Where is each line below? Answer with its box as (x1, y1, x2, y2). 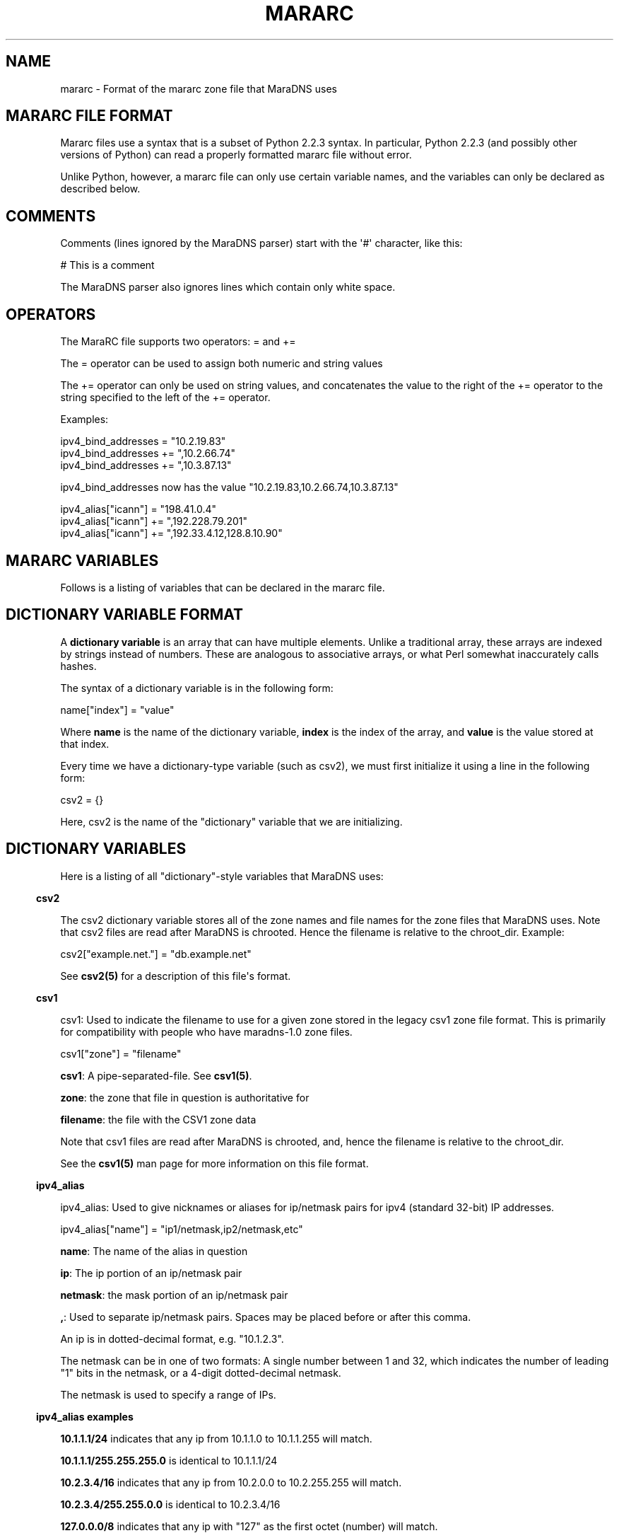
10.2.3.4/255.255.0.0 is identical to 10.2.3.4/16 (60, 1498, 281, 1510)
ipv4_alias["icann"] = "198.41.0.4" (60, 503, 217, 516)
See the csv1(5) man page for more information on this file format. (60, 1157, 369, 1169)
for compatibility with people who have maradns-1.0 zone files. (60, 1025, 353, 1038)
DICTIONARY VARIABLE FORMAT (6, 606, 244, 624)
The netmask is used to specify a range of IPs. (60, 1388, 276, 1401)
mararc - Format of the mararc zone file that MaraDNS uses (60, 82, 337, 95)
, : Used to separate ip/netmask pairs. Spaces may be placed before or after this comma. (60, 1310, 471, 1323)
